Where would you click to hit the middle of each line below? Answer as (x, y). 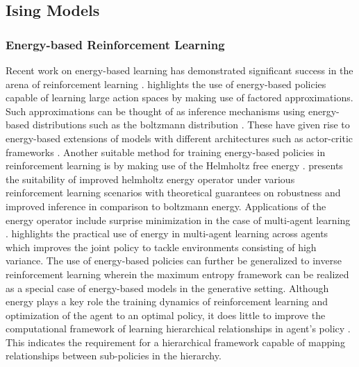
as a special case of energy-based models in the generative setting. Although (167, 288)
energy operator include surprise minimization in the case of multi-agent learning (178, 220)
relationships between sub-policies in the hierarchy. (114, 356)
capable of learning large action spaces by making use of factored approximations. (179, 97)
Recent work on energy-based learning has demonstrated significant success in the (179, 70)
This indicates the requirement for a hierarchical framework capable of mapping (175, 342)
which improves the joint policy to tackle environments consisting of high (161, 247)
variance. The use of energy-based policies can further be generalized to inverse (174, 261)
